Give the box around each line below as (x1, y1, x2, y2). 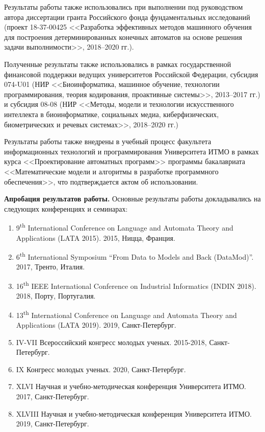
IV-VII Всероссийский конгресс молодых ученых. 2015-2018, (16, 336, 207, 347)
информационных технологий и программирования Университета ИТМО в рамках (4, 146, 259, 156)
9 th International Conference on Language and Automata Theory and (16, 221, 233, 233)
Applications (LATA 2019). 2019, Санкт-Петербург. (16, 320, 176, 330)
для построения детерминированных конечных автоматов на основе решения (4, 31, 242, 42)
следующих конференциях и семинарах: (4, 203, 128, 214)
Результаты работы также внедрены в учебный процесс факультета (4, 136, 211, 147)
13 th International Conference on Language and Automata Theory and (16, 308, 237, 320)
